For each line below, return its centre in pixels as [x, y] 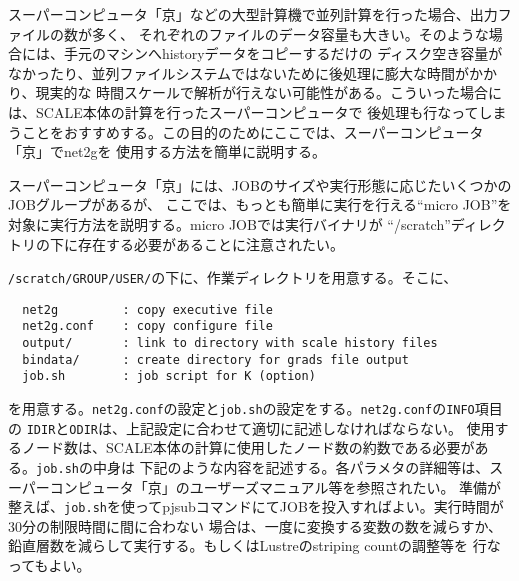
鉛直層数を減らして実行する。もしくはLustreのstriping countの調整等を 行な [254, 545]
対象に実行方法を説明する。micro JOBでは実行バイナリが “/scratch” [229, 223]
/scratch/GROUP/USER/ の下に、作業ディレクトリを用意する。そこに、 [233, 277]
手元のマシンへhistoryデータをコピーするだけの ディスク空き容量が [283, 53]
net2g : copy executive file [147, 309]
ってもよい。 [49, 565]
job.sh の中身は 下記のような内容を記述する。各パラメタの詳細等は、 [263, 466]
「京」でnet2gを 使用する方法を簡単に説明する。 [167, 151]
